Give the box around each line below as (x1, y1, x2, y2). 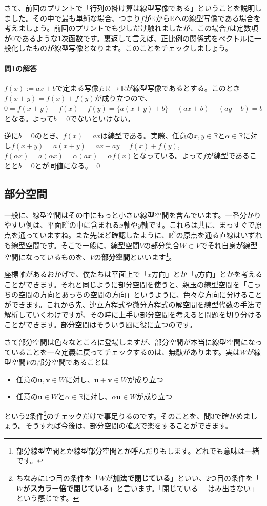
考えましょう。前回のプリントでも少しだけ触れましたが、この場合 (4, 23, 226, 33)
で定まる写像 (55, 82, 99, 93)
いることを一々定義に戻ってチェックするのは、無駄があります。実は (11, 346, 240, 357)
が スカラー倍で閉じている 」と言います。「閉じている (23, 482, 198, 493)
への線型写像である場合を (174, 12, 261, 23)
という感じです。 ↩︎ (16, 493, 79, 503)
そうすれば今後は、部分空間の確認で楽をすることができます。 (25, 420, 233, 431)
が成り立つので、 (94, 92, 152, 103)
